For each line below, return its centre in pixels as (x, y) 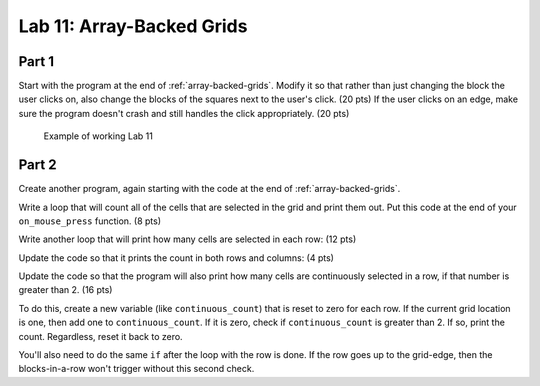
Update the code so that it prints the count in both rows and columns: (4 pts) (176, 257)
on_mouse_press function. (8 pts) (90, 221)
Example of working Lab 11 (98, 136)
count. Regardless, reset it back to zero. (101, 336)
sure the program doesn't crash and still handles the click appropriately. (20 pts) (184, 113)
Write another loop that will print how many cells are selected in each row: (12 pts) (187, 239)
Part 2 (37, 165)
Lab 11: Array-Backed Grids (133, 26)
